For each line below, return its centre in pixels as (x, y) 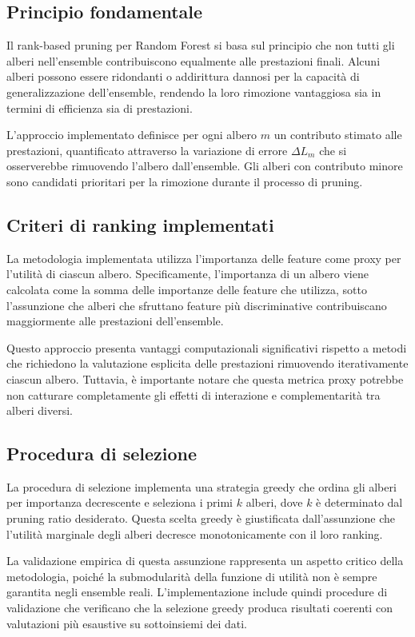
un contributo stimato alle (338, 135)
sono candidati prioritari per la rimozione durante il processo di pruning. (185, 181)
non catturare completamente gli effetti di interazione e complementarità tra (194, 394)
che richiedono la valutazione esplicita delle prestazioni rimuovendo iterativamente (207, 363)
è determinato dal (359, 502)
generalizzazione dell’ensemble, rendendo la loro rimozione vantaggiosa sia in (194, 92)
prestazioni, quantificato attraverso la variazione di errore (147, 150)
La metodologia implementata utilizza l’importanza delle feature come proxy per (204, 258)
